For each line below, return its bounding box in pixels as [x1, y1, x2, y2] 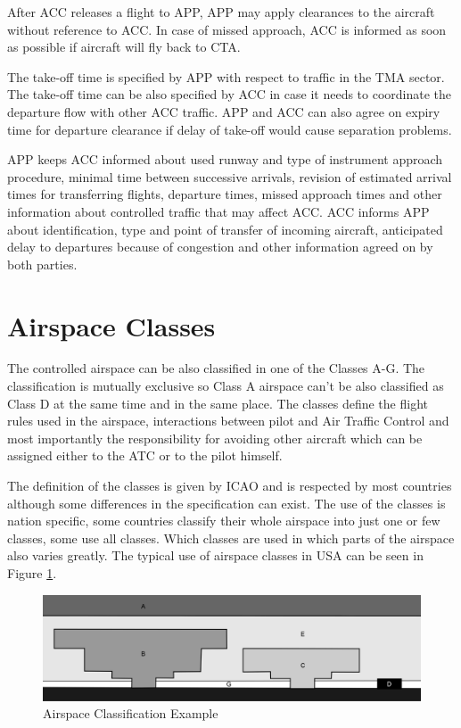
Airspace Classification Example [43, 704, 218, 723]
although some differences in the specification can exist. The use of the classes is [7, 493, 446, 512]
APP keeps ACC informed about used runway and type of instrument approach [7, 150, 443, 169]
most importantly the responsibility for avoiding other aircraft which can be [7, 428, 423, 447]
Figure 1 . [7, 563, 57, 582]
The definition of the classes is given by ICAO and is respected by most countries [7, 476, 452, 494]
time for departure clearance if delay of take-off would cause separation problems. [7, 120, 452, 138]
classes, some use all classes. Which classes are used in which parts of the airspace [7, 528, 455, 547]
